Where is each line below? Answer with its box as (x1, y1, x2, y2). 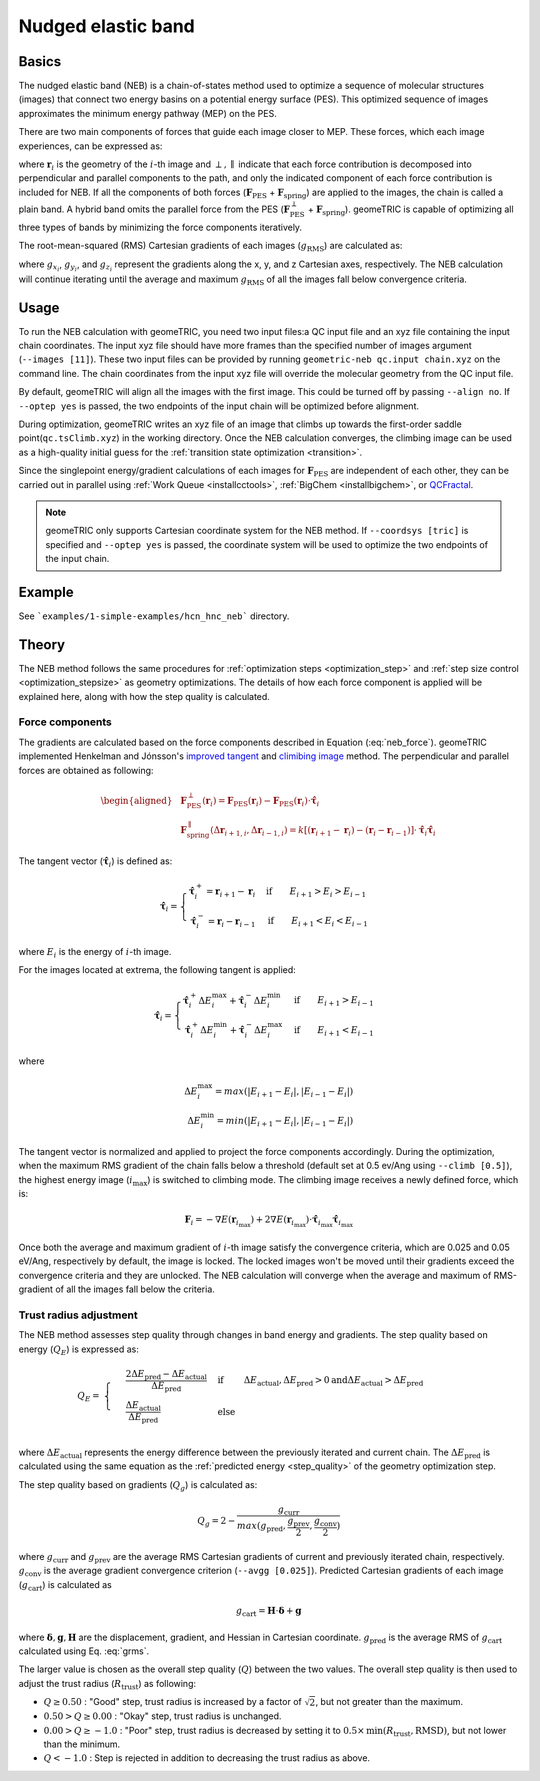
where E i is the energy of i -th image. (18, 945, 172, 960)
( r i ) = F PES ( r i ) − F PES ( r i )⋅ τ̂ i (201, 795, 320, 809)
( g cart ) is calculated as (18, 1578, 112, 1593)
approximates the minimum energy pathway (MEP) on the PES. (18, 107, 277, 119)
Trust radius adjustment (18, 1308, 139, 1322)
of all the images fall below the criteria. (55, 1283, 215, 1295)
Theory (18, 636, 66, 653)
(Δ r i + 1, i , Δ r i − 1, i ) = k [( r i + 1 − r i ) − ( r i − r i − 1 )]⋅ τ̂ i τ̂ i (210, 825, 437, 839)
